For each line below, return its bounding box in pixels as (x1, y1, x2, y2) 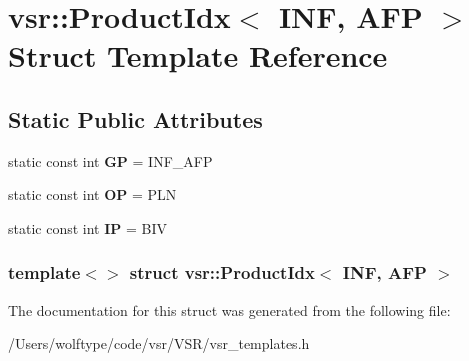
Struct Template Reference (8, 35, 388, 76)
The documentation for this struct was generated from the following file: (8, 299, 451, 320)
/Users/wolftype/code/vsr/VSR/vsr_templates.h (8, 333, 310, 354)
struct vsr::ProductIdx (129, 260, 315, 285)
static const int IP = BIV (8, 217, 167, 238)
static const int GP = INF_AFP (8, 150, 213, 171)
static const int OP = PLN (8, 184, 177, 205)
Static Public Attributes (8, 103, 263, 134)
